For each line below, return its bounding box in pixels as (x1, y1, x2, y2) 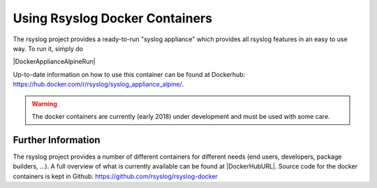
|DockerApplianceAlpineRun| (13, 57, 96, 66)
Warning (31, 99, 57, 108)
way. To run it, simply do (13, 44, 84, 52)
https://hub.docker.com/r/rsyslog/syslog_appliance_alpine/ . (13, 80, 184, 89)
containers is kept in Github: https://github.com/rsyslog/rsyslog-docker (13, 172, 218, 180)
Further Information (13, 133, 101, 146)
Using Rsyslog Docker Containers (13, 10, 213, 26)
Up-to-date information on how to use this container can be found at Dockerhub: (13, 70, 246, 78)
